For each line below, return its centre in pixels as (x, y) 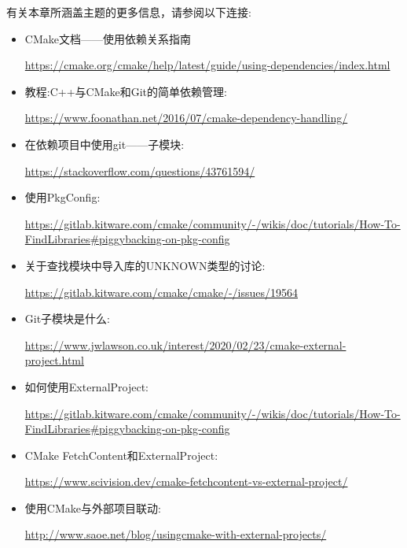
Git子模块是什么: (68, 318)
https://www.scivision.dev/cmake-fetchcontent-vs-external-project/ (186, 481)
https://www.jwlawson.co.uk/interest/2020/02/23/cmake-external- (185, 344)
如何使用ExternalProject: (87, 386)
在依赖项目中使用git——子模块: (104, 144)
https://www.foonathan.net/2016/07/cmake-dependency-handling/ (186, 118)
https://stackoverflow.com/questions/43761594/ (140, 170)
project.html (54, 360)
